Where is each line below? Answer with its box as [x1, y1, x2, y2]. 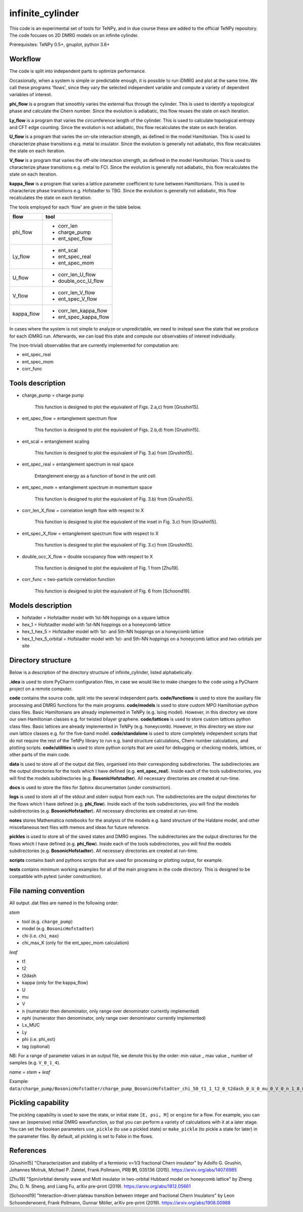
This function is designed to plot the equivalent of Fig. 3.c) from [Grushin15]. [34, 542, 193, 548]
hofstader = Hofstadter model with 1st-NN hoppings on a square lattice [22, 614, 170, 620]
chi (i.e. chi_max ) [22, 933, 59, 939]
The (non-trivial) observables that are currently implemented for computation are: [9, 342, 179, 349]
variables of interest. [9, 92, 53, 98]
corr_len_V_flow [58, 289, 95, 296]
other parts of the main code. [9, 751, 70, 758]
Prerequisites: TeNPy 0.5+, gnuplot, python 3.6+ [9, 41, 110, 48]
